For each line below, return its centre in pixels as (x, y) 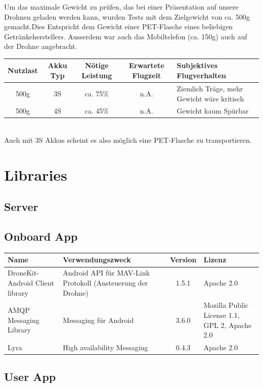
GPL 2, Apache (228, 325)
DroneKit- (24, 273)
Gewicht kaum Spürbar (213, 111)
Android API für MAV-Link (106, 273)
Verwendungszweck (97, 260)
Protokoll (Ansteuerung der (105, 282)
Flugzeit (147, 75)
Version (183, 260)
